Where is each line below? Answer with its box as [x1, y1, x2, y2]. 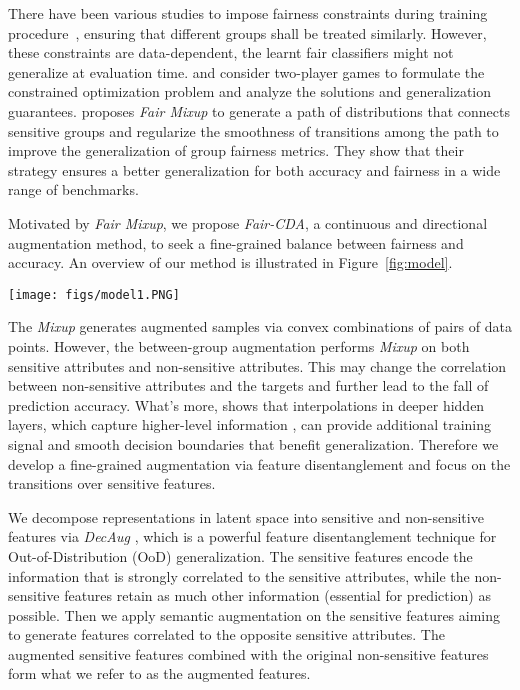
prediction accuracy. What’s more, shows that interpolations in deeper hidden [8, 394, 485, 415]
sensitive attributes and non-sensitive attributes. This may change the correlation [8, 355, 507, 376]
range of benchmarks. [8, 179, 139, 200]
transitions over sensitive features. [8, 473, 216, 494]
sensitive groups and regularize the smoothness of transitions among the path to [8, 120, 499, 141]
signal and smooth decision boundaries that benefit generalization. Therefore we [8, 433, 499, 454]
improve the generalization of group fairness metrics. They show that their [8, 140, 464, 161]
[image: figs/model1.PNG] [8, 287, 180, 302]
